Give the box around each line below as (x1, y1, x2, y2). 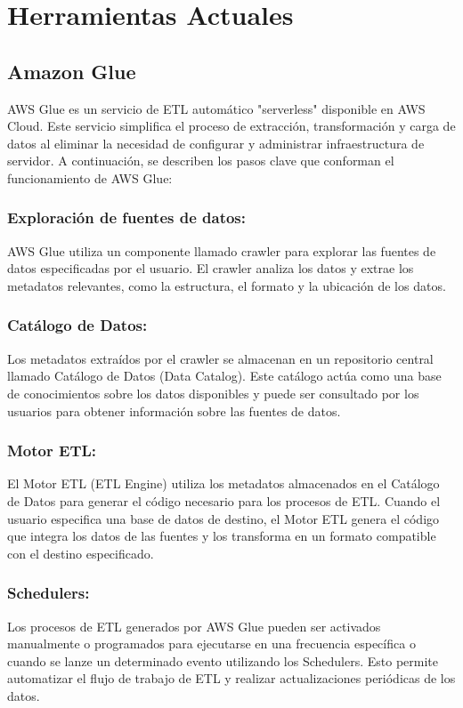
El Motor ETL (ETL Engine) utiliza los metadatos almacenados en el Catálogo (7, 474, 440, 493)
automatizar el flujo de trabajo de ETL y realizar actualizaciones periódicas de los (7, 669, 456, 688)
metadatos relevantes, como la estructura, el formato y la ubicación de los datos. (7, 276, 446, 294)
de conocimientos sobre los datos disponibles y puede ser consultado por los (7, 383, 419, 402)
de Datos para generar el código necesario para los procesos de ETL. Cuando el (7, 491, 441, 510)
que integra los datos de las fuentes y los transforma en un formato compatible (7, 527, 436, 545)
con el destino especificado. (7, 543, 154, 562)
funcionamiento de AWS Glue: (7, 168, 173, 187)
